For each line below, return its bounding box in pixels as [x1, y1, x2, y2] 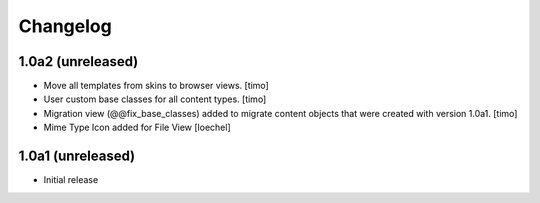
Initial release [43, 174, 99, 186]
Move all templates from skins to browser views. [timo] [43, 80, 269, 92]
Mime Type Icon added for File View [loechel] [43, 121, 232, 134]
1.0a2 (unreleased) [18, 53, 139, 70]
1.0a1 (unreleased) [18, 148, 136, 165]
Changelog [18, 15, 112, 37]
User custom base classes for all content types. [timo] [43, 93, 267, 105]
